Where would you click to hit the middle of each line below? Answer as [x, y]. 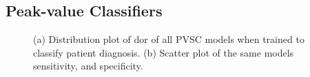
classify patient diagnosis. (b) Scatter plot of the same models [164, 52]
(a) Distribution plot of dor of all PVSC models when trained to [169, 39]
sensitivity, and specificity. [88, 66]
